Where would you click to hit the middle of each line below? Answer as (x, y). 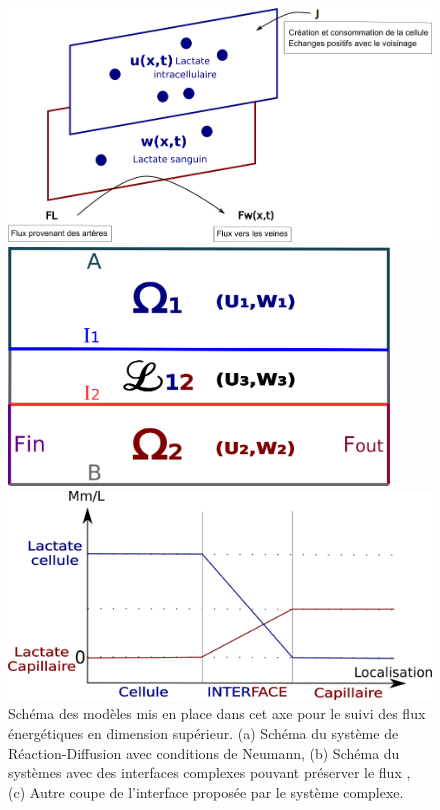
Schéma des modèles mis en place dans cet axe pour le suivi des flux (217, 713)
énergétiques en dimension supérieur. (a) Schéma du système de (203, 732)
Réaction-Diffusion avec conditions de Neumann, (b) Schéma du (204, 752)
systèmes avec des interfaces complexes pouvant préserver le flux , (209, 772)
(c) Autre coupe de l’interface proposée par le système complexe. (206, 791)
